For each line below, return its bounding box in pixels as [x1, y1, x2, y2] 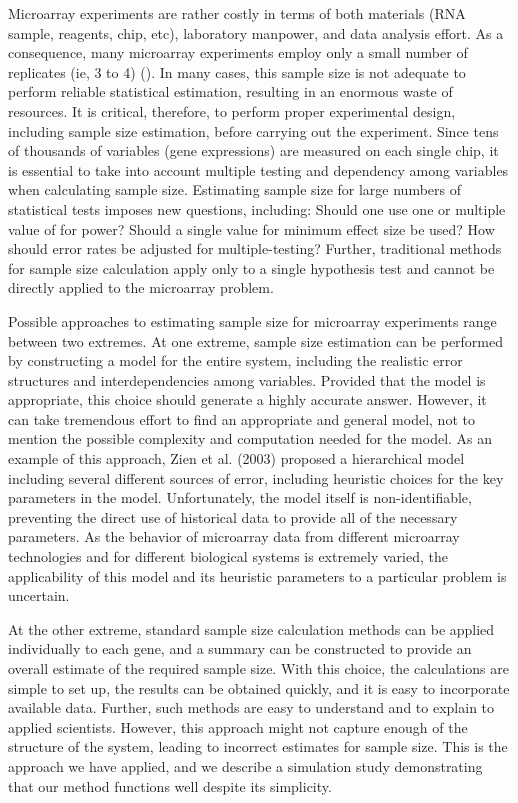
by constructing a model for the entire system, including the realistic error [8, 350, 463, 371]
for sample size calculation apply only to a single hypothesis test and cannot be [8, 257, 495, 278]
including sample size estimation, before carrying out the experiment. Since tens [8, 120, 499, 141]
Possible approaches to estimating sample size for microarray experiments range [8, 310, 497, 331]
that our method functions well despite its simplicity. [8, 775, 332, 796]
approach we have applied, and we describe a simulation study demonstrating [8, 755, 483, 776]
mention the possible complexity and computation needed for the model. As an [8, 428, 493, 449]
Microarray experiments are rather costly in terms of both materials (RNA [8, 3, 466, 23]
